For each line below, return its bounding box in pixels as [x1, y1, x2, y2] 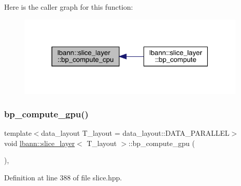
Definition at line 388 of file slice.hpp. [4, 172, 122, 183]
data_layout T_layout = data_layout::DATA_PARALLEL [41, 128, 230, 138]
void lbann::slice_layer [4, 137, 75, 148]
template [4, 128, 32, 138]
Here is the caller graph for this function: [4, 2, 133, 12]
